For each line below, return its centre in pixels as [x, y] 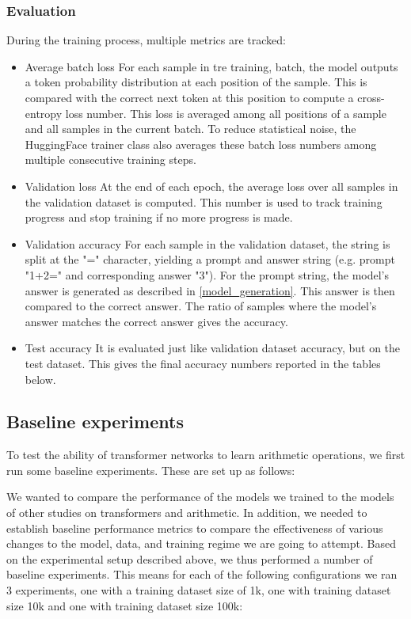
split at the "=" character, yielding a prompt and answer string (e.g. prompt [210, 259]
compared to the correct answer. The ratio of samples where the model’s [201, 306]
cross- [371, 97]
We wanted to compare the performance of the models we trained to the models [200, 497]
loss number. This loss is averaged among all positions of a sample [226, 113]
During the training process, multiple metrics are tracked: [146, 40]
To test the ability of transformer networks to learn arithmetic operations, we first [206, 455]
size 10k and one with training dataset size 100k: [125, 605]
